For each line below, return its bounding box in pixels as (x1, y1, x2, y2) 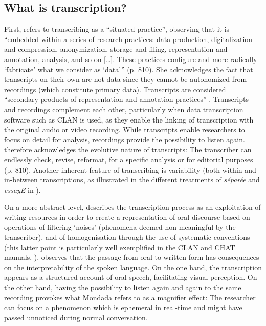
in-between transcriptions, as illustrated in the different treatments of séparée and (4, 174, 260, 185)
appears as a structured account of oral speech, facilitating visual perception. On (4, 272, 257, 282)
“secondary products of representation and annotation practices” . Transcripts (4, 94, 249, 105)
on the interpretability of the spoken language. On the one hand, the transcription (4, 261, 262, 272)
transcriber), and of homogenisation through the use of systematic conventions (4, 232, 250, 242)
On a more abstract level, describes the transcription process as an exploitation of (4, 201, 261, 212)
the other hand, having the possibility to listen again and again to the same (4, 282, 241, 293)
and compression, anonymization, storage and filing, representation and (4, 44, 228, 54)
